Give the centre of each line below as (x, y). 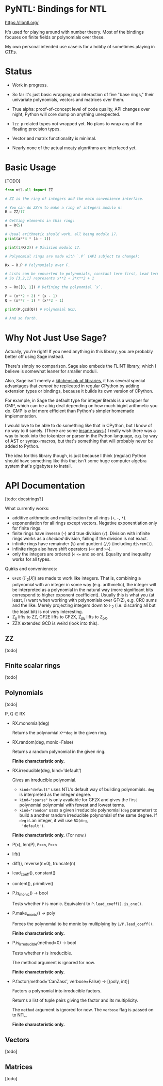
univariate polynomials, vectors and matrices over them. (68, 99)
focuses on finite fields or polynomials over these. (55, 37)
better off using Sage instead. (35, 356)
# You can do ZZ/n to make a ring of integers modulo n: (64, 207)
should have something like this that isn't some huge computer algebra (76, 461)
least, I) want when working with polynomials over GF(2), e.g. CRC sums (84, 600)
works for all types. (31, 559)
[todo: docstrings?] (24, 499)
